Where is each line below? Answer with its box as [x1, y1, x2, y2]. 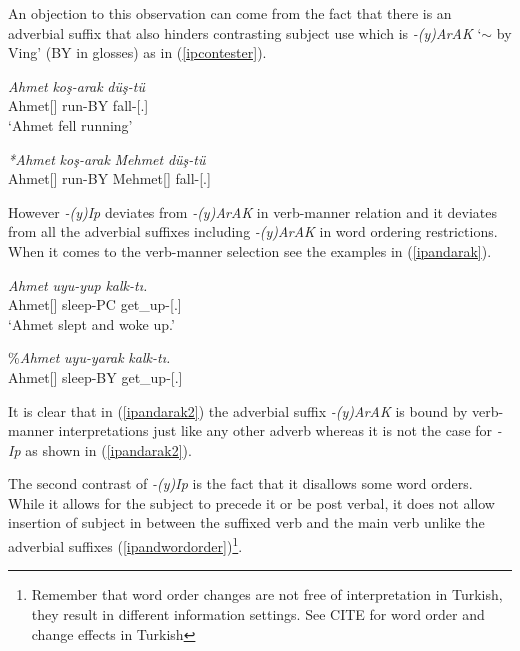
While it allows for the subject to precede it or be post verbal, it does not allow [8, 492, 495, 513]
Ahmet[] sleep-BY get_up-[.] [8, 366, 183, 387]
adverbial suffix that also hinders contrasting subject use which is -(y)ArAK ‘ [8, 22, 482, 43]
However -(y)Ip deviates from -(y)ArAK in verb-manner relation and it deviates [8, 201, 497, 222]
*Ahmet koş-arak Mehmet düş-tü [8, 148, 206, 169]
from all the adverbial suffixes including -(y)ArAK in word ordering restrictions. [8, 221, 498, 242]
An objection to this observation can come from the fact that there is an [8, 3, 452, 23]
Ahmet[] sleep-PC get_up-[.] [8, 294, 182, 315]
